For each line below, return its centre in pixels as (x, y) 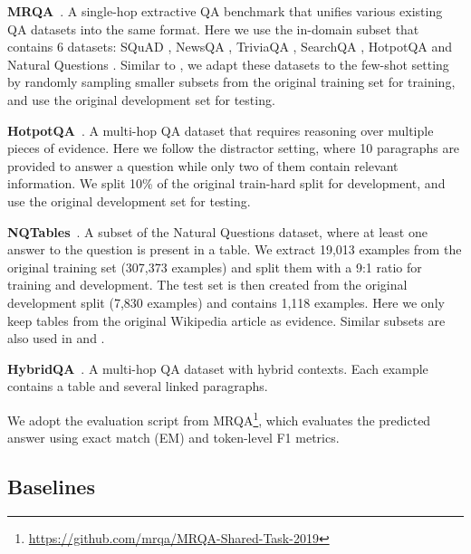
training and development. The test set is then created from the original (207, 285)
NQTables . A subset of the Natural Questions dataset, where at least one (217, 231)
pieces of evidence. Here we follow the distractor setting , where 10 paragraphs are (234, 148)
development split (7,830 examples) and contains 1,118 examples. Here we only (226, 302)
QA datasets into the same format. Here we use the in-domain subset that (213, 29)
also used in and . (56, 338)
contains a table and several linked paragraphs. (138, 386)
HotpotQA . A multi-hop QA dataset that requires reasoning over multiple (221, 130)
